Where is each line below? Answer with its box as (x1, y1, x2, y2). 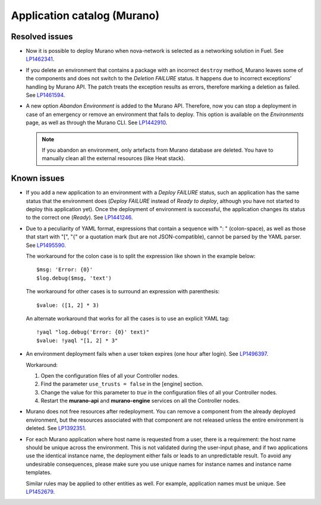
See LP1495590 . (26, 241, 67, 249)
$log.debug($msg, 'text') (36, 274, 112, 281)
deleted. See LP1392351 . (26, 425, 86, 432)
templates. (26, 469, 52, 476)
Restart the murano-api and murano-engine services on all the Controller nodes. (40, 397, 240, 404)
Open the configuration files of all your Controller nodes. (40, 372, 180, 379)
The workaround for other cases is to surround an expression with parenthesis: (26, 288, 220, 295)
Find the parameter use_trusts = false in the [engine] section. (40, 381, 203, 388)
